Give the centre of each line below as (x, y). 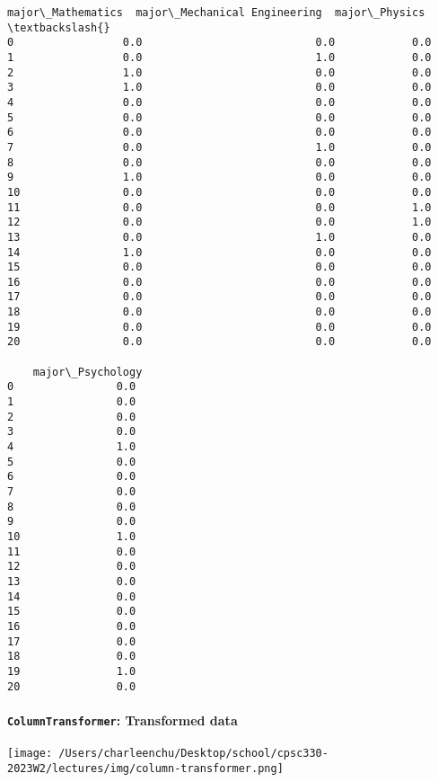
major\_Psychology (88, 372)
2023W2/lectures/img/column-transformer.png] (145, 768)
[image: (30, 754)
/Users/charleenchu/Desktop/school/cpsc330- (193, 754)
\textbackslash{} (59, 27)
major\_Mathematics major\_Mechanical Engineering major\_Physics (216, 13)
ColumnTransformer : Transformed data (123, 720)
